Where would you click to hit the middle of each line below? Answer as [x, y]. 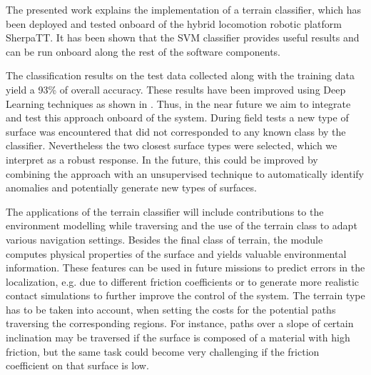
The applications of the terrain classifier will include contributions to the [165, 211]
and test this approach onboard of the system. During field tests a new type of [177, 117]
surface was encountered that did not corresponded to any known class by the [176, 131]
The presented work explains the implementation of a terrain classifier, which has [183, 9]
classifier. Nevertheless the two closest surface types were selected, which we [172, 145]
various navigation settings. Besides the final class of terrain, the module [164, 239]
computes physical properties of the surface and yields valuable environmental [176, 253]
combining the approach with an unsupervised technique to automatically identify [185, 173]
